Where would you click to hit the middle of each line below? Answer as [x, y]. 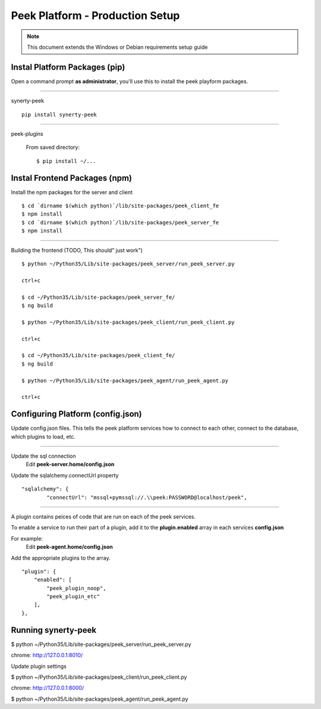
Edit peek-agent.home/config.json [69, 547]
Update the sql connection [43, 456]
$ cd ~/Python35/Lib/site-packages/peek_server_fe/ [98, 297]
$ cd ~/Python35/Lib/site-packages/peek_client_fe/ [98, 355]
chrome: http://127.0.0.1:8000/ [48, 688]
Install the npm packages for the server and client [72, 192]
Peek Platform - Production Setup [95, 15]
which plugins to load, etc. [43, 436]
